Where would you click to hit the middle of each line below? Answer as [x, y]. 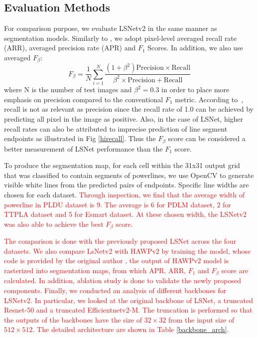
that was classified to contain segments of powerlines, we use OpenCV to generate [129, 175]
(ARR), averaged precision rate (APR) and [70, 48]
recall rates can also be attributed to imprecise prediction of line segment [116, 128]
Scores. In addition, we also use [195, 48]
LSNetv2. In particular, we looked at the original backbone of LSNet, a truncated [129, 300]
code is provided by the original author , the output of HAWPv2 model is [117, 260]
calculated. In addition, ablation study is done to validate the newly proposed [123, 280]
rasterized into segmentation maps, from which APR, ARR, [95, 270]
